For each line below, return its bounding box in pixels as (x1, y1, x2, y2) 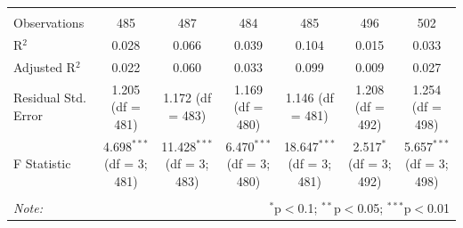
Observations (13, 13, 85, 31)
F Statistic (13, 154, 71, 173)
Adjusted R (13, 57, 76, 76)
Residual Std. (13, 88, 86, 107)
